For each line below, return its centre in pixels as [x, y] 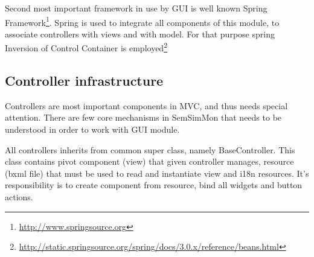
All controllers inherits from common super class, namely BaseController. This [150, 149]
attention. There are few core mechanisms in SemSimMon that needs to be [143, 117]
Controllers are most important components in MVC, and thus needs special [146, 105]
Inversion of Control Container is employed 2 [86, 47]
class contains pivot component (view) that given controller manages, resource [149, 161]
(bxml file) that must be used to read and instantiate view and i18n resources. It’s [157, 173]
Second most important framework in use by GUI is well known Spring [136, 8]
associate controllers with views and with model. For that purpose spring [140, 33]
